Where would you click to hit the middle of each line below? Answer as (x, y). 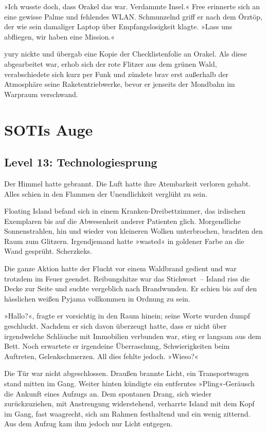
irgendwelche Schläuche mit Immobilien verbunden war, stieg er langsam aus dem (133, 336)
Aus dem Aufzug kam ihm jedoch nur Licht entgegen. (88, 424)
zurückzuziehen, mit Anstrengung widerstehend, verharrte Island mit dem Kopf (129, 403)
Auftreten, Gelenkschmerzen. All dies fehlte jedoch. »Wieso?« (101, 356)
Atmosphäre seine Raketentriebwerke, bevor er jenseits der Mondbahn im (120, 84)
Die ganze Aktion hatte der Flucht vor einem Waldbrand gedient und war (120, 268)
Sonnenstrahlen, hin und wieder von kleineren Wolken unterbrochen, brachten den (133, 231)
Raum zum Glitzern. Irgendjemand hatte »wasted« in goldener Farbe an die (124, 241)
